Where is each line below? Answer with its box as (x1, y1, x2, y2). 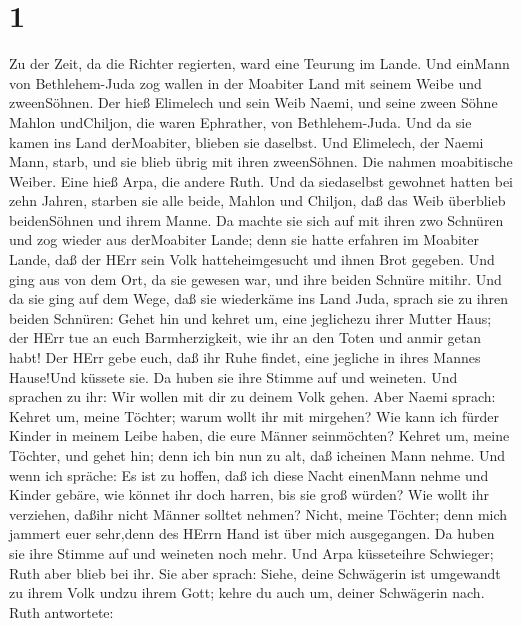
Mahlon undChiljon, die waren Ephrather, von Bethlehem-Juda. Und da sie (9, 111, 472, 132)
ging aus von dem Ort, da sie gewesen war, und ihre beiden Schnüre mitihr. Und (9, 268, 502, 289)
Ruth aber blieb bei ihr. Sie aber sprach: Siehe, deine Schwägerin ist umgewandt (9, 562, 501, 583)
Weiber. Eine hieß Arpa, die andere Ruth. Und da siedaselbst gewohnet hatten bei (9, 170, 513, 191)
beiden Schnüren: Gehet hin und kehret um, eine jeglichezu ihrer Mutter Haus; (9, 307, 492, 328)
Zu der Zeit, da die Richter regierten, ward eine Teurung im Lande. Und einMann (9, 53, 510, 74)
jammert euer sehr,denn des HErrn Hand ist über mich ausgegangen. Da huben (9, 523, 495, 544)
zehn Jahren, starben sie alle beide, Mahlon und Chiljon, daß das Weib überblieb (9, 190, 506, 211)
